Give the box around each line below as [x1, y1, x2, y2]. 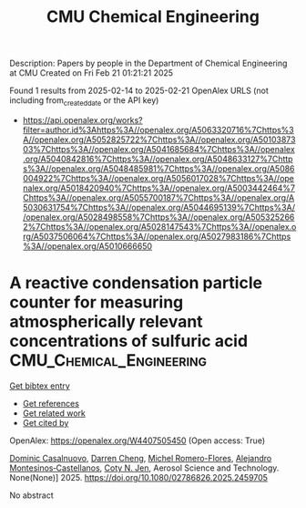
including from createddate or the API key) [9, 95, 159, 108]
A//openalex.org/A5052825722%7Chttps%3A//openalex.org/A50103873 [22, 134, 296, 145]
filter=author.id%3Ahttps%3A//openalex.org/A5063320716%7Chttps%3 [22, 124, 294, 135]
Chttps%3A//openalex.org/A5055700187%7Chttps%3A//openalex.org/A [22, 192, 295, 202]
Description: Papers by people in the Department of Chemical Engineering [9, 57, 288, 69]
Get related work [22, 408, 87, 419]
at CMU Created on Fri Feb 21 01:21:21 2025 [9, 67, 174, 78]
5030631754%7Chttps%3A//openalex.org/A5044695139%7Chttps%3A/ [22, 202, 296, 213]
